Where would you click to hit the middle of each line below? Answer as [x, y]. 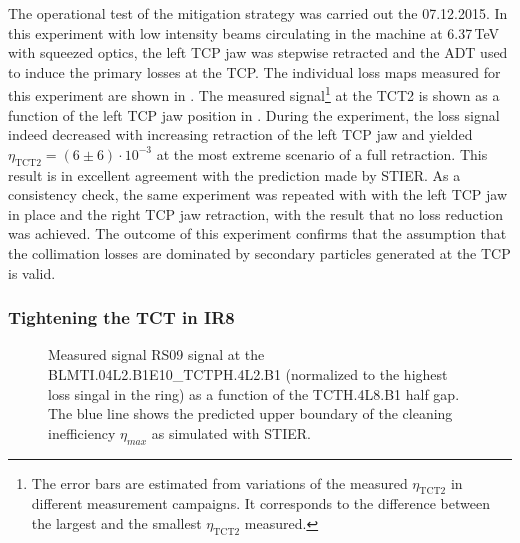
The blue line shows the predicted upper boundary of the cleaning [250, 413]
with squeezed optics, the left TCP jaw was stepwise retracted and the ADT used [258, 52]
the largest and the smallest [116, 522]
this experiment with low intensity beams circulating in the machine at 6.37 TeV [254, 32]
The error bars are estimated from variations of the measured [219, 482]
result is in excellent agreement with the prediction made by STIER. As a [234, 174]
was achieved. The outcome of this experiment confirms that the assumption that [257, 233]
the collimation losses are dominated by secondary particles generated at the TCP [259, 252]
